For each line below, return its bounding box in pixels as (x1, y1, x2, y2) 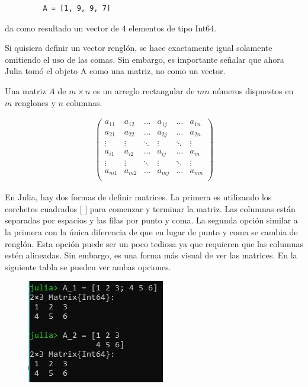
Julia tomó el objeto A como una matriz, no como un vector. (5, 65, 226, 77)
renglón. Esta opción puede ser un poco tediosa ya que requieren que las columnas (5, 237, 303, 250)
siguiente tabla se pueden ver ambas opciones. (5, 260, 171, 273)
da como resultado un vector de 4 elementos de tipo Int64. (5, 21, 217, 34)
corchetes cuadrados (5, 202, 77, 215)
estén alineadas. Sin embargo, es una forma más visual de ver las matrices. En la (5, 249, 297, 261)
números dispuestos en (212, 84, 294, 97)
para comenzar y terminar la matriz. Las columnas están (89, 202, 296, 215)
